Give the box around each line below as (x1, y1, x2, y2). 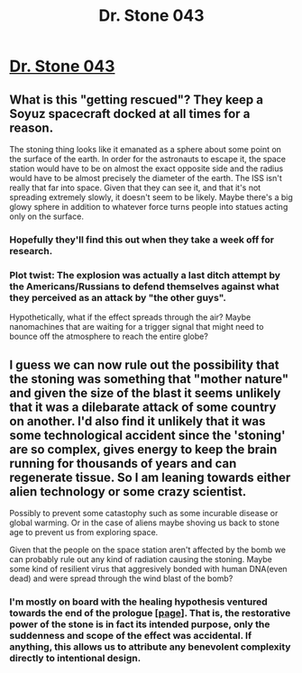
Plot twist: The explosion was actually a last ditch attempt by (9, 268, 281, 281)
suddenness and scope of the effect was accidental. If (9, 629, 252, 641)
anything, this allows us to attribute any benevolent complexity (9, 641, 291, 653)
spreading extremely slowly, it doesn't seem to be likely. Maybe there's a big (9, 192, 293, 203)
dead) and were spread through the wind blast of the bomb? (9, 573, 233, 584)
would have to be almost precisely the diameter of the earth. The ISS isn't (9, 173, 282, 183)
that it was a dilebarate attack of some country (9, 399, 277, 414)
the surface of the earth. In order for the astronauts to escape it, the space (9, 154, 287, 164)
